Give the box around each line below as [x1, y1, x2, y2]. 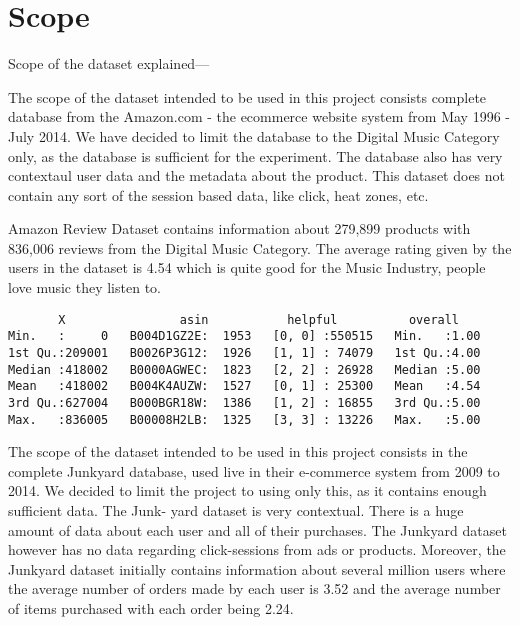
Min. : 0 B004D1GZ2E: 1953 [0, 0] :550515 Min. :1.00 [8, 329, 481, 344]
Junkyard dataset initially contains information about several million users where [8, 558, 506, 579]
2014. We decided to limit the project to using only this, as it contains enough [8, 480, 487, 501]
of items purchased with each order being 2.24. [8, 598, 294, 618]
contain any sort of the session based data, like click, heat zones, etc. [8, 184, 429, 205]
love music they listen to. [8, 277, 161, 298]
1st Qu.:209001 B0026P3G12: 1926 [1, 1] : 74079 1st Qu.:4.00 [8, 345, 481, 360]
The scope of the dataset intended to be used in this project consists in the [8, 441, 468, 462]
